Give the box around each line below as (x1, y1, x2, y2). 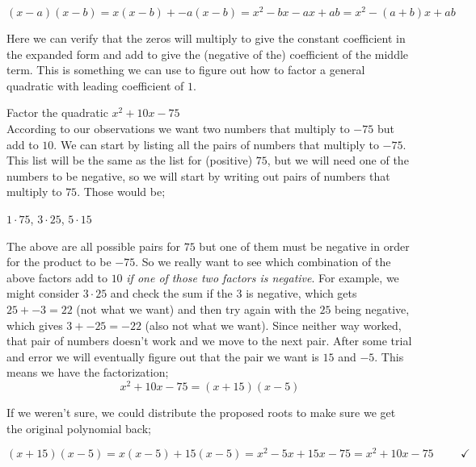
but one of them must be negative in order (199, 237, 410, 254)
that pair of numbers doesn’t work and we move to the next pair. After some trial (6, 332, 412, 349)
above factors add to (6, 269, 107, 286)
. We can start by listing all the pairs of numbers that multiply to (53, 136, 379, 152)
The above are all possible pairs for (6, 237, 181, 254)
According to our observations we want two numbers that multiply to (6, 120, 350, 137)
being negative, (335, 300, 410, 317)
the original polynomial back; (6, 419, 151, 436)
